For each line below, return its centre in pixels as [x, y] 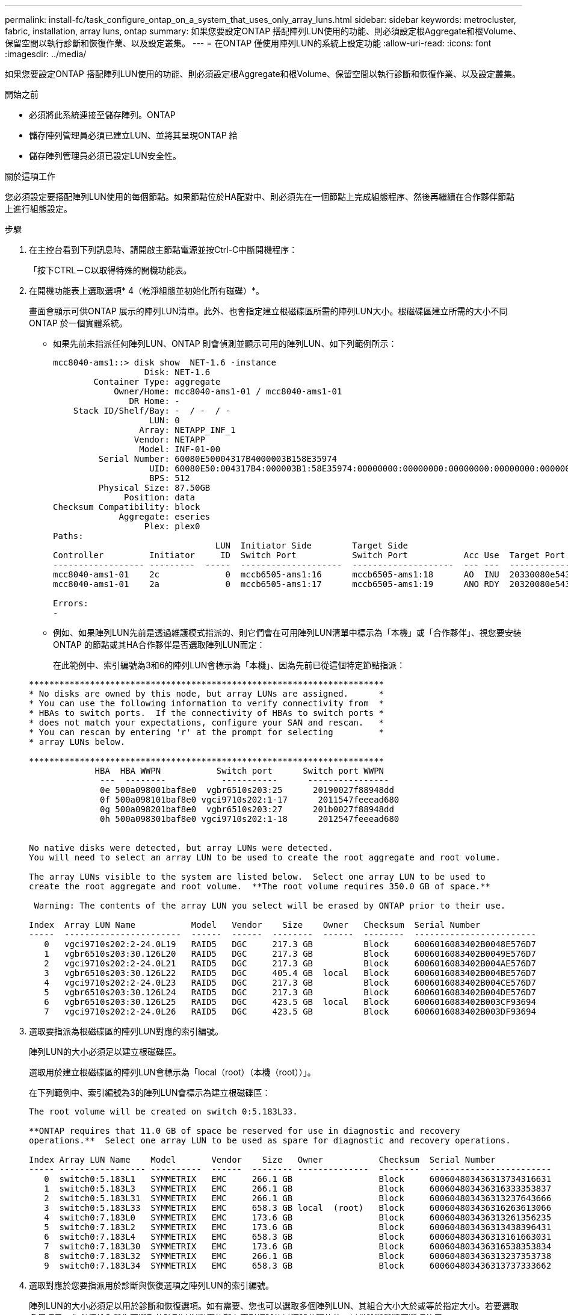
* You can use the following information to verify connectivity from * [207, 703]
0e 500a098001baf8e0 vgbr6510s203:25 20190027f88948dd [247, 790]
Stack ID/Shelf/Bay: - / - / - [152, 411]
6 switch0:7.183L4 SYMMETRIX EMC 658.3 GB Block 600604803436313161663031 [298, 1237]
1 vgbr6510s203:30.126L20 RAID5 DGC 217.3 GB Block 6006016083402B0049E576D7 [290, 954]
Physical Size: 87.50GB [154, 488]
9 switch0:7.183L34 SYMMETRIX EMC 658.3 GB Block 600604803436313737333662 [298, 1266]
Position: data [160, 497]
